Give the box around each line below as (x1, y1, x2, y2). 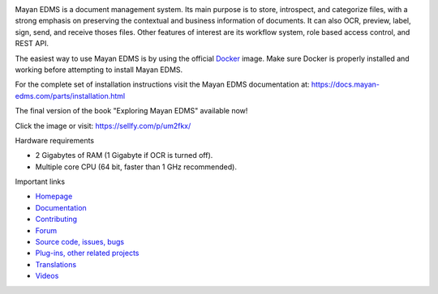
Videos (35, 271, 59, 281)
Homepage (35, 191, 73, 202)
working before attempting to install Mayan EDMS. (15, 65, 183, 75)
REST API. (15, 39, 49, 49)
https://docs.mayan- (311, 79, 380, 89)
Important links (15, 177, 65, 186)
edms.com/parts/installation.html (15, 91, 126, 100)
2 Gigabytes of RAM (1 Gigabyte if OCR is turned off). (35, 151, 213, 160)
